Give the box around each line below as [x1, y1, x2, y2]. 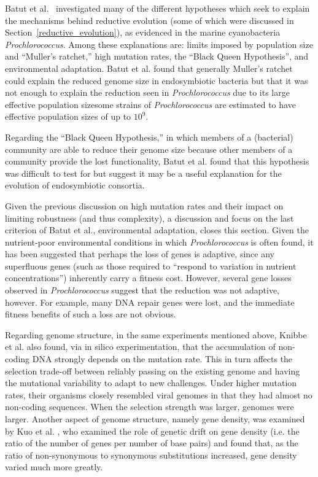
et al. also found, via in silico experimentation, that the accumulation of [5, 340, 276, 353]
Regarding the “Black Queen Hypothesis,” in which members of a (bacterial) [5, 130, 293, 143]
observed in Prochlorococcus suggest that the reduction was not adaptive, [5, 284, 280, 297]
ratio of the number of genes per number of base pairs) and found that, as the [5, 436, 298, 449]
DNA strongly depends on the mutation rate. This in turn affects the [32, 352, 293, 365]
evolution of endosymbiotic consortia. [5, 179, 145, 192]
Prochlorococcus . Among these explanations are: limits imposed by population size [5, 37, 313, 50]
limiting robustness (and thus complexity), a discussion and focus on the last [5, 211, 294, 224]
